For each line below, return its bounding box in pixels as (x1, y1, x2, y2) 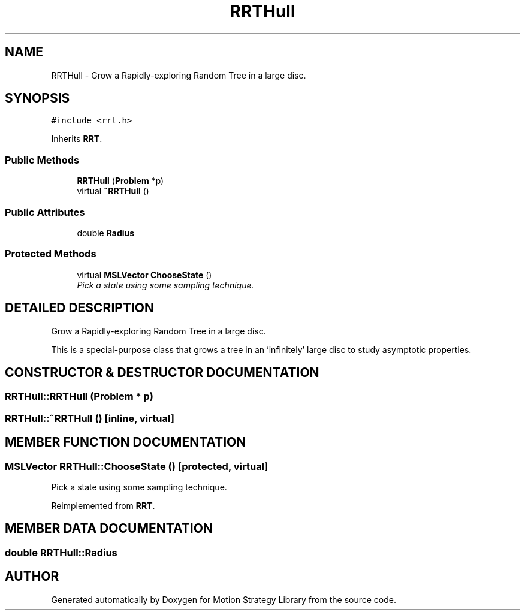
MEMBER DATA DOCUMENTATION (5, 521, 213, 536)
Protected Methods (5, 248, 96, 260)
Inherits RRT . (51, 134, 102, 144)
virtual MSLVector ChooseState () (77, 269, 212, 280)
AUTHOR (5, 569, 59, 584)
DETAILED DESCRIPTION (5, 300, 155, 316)
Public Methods (5, 153, 80, 166)
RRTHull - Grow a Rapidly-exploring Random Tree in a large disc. (51, 70, 306, 80)
